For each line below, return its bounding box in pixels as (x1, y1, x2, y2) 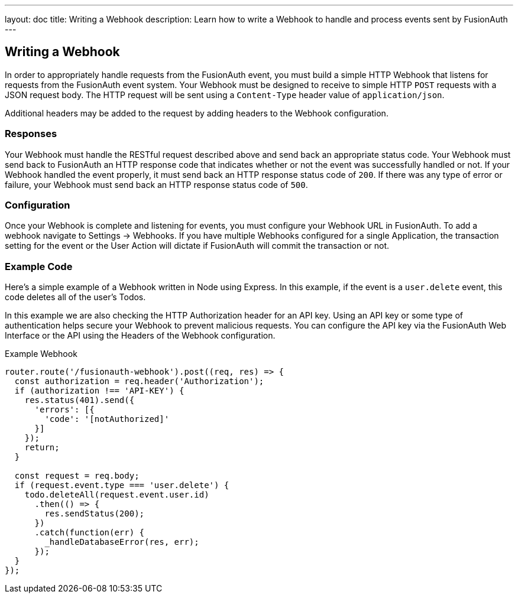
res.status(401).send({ (24, 395, 135, 405)
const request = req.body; (14, 471, 140, 481)
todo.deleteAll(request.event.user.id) (24, 490, 209, 500)
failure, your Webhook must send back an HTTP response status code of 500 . (5, 179, 308, 190)
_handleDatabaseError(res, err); (44, 537, 199, 547)
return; (24, 443, 60, 453)
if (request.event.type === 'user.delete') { (14, 480, 229, 490)
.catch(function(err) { (34, 528, 145, 538)
